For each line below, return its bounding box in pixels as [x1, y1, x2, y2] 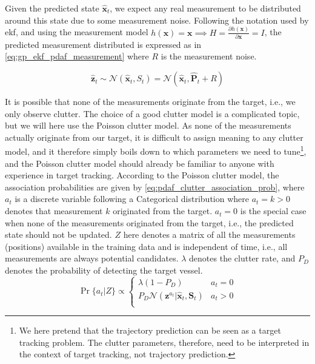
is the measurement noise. [161, 50, 257, 62]
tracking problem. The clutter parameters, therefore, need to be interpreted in [19, 335, 310, 348]
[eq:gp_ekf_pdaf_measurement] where [5, 50, 149, 62]
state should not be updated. [5, 228, 112, 241]
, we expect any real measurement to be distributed [110, 2, 301, 14]
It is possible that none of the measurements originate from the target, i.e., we [5, 95, 296, 108]
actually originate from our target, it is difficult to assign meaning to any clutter [5, 130, 303, 143]
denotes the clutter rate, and [189, 252, 296, 265]
